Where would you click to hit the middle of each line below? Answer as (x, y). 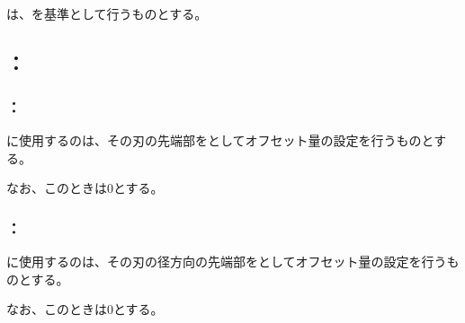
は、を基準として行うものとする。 (107, 14)
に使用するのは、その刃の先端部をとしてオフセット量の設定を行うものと (220, 140)
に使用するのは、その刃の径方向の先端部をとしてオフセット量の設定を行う (227, 261)
